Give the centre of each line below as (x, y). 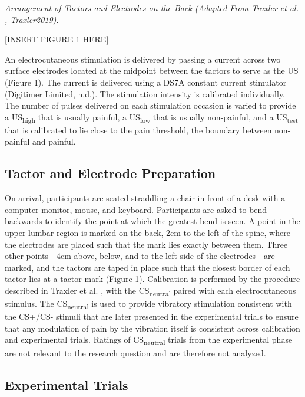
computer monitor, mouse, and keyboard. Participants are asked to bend (136, 209)
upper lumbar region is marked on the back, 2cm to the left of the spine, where (147, 233)
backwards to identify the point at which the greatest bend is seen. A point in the (152, 221)
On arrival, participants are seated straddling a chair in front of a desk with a (145, 198)
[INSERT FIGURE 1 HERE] (57, 39)
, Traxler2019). (32, 19)
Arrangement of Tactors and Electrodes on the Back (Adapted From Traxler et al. (152, 8)
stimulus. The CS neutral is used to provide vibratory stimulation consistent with (148, 304)
